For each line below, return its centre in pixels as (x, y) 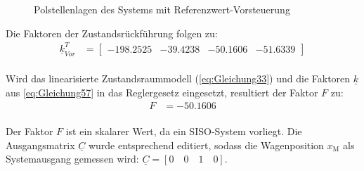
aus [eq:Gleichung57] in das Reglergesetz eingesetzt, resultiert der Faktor (162, 92)
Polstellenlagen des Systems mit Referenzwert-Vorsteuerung (162, 9)
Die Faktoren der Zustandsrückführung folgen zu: (112, 33)
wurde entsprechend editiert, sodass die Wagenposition (206, 145)
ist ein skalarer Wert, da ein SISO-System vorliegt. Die (184, 131)
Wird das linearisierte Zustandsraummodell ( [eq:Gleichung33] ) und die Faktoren (178, 78)
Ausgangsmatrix (40, 145)
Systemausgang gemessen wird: (72, 159)
